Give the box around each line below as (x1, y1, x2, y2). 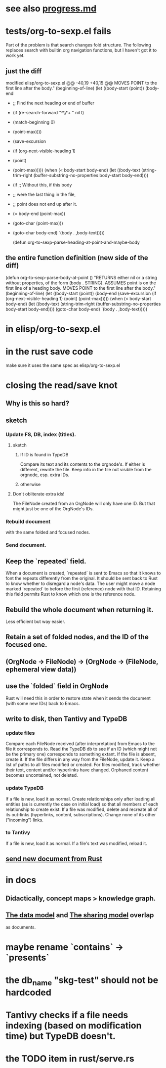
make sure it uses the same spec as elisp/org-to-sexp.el (5, 362, 121, 368)
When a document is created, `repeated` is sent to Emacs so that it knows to (5, 570, 161, 576)
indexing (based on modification (5, 1020, 142, 1031)
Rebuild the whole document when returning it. (5, 605, 154, 614)
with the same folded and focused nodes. (5, 530, 90, 535)
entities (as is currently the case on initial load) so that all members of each (5, 801, 159, 807)
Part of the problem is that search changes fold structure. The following (5, 42, 151, 48)
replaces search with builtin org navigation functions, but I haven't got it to (5, 47, 157, 53)
